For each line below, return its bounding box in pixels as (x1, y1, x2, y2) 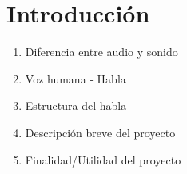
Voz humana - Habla (25, 70, 126, 87)
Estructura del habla (25, 97, 127, 114)
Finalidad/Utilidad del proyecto (25, 151, 181, 168)
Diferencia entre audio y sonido (25, 43, 178, 60)
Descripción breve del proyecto (25, 123, 176, 140)
